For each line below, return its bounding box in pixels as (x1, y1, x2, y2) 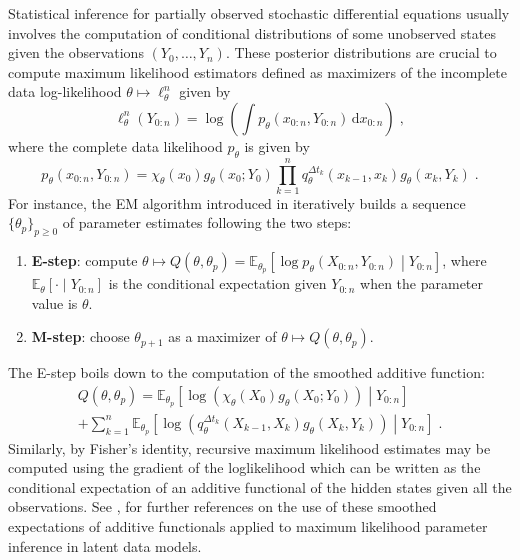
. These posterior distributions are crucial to (225, 42, 497, 63)
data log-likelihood (8, 81, 122, 102)
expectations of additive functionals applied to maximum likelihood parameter (8, 516, 488, 537)
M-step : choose (31, 326, 130, 347)
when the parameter (360, 273, 483, 294)
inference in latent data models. (8, 535, 202, 556)
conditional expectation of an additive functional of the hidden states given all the (8, 476, 512, 497)
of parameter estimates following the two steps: (62, 212, 352, 233)
